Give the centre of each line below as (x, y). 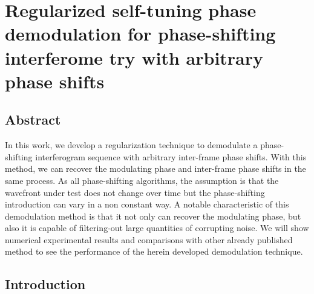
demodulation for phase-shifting (140, 34)
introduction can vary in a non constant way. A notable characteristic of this (147, 204)
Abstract (33, 119)
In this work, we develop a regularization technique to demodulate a (131, 145)
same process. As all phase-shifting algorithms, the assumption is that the (142, 180)
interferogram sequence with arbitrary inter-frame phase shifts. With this (171, 156)
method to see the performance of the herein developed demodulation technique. (154, 251)
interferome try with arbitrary (134, 57)
